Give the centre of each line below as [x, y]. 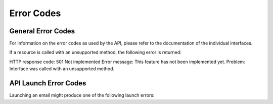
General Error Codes [42, 31]
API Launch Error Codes [48, 83]
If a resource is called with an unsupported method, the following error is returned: [95, 53]
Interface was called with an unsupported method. [62, 69]
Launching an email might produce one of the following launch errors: [82, 95]
